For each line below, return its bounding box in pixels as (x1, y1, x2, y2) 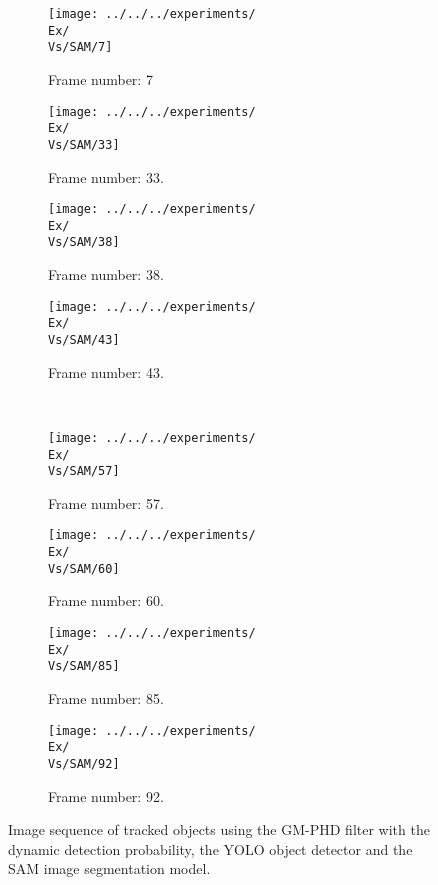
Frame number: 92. (48, 785, 164, 806)
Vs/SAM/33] (48, 137, 120, 152)
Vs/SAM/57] (48, 464, 120, 479)
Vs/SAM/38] (48, 235, 120, 250)
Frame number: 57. (48, 492, 164, 513)
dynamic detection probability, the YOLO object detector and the (8, 838, 413, 859)
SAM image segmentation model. (8, 858, 211, 879)
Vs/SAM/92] (48, 756, 120, 771)
